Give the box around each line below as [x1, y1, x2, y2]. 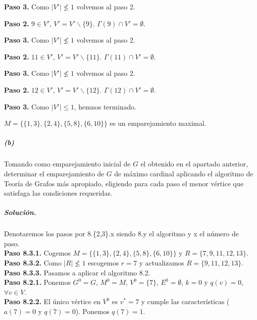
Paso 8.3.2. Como [4, 258, 62, 268]
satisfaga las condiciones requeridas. [4, 188, 113, 198]
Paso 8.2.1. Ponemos [4, 277, 71, 287]
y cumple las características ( [141, 296, 230, 307]
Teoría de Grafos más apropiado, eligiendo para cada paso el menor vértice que [4, 178, 244, 188]
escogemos [88, 258, 119, 268]
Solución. [4, 207, 37, 217]
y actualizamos [139, 258, 184, 268]
